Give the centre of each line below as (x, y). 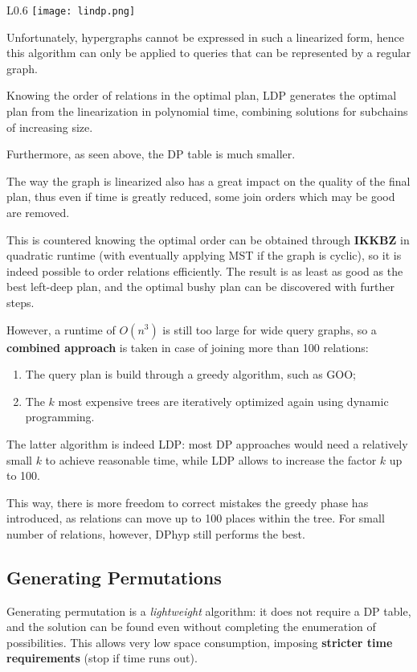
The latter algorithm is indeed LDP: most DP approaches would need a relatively (207, 443)
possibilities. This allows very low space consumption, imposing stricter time (200, 642)
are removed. (38, 212)
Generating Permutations (114, 577)
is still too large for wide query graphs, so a (270, 329)
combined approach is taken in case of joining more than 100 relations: (188, 347)
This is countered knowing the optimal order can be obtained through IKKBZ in (208, 239)
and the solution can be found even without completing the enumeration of (191, 627)
